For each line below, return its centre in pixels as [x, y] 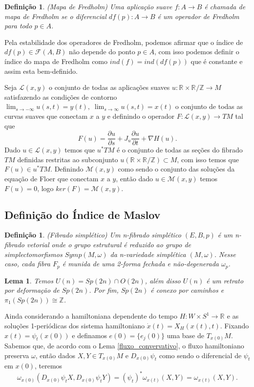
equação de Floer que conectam [52, 178]
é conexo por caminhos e [187, 290]
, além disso [163, 280]
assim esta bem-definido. [41, 71]
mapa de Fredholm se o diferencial [55, 16]
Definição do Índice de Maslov [83, 214]
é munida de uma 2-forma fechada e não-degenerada [140, 264]
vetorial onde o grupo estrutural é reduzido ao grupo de [109, 244]
